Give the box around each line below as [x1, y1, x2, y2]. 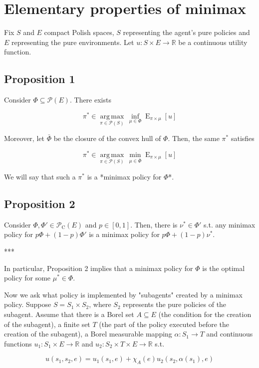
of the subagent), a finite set [4, 318, 90, 329]
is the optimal [202, 262, 245, 273]
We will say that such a [4, 171, 76, 182]
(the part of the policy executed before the [99, 318, 229, 329]
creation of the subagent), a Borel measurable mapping [4, 328, 172, 339]
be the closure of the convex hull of [53, 133, 161, 143]
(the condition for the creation [158, 308, 252, 319]
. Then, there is [130, 219, 178, 229]
